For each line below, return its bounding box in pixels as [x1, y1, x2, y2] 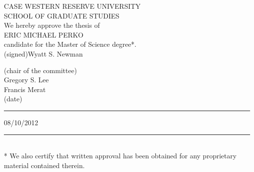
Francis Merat [4, 84, 46, 94]
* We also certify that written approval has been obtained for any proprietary [4, 151, 237, 161]
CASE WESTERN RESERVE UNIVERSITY [4, 1, 141, 11]
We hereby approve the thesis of [4, 20, 100, 30]
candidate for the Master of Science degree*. [4, 39, 137, 49]
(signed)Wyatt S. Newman [4, 48, 83, 58]
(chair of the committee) [4, 65, 77, 75]
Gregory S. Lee [4, 75, 49, 85]
